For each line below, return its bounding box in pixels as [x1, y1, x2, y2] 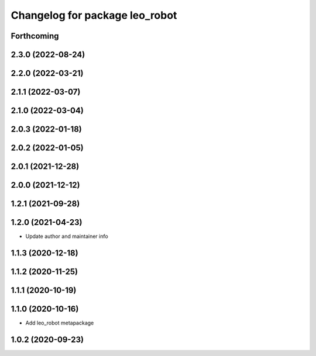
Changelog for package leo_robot [11, 9, 177, 22]
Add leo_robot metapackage [25, 319, 94, 327]
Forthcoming [11, 31, 59, 41]
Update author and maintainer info [25, 233, 108, 240]
